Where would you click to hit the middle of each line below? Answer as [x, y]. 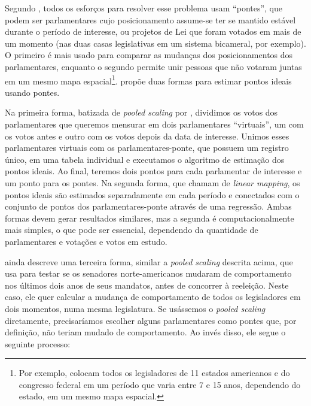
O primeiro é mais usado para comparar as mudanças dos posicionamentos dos [149, 55]
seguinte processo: [38, 343]
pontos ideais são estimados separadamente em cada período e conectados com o [152, 194]
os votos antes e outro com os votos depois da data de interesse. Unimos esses [147, 136]
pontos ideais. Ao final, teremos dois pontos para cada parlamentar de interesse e [153, 171]
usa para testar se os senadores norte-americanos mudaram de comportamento [148, 273]
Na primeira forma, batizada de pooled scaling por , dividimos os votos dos [141, 112]
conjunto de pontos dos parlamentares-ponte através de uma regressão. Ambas [148, 206]
